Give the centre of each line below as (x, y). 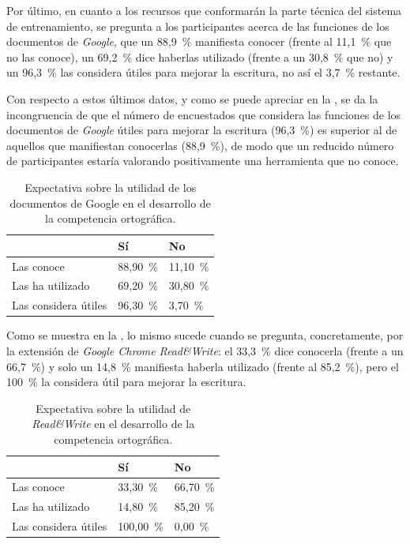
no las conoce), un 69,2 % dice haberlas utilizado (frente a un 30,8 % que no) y (200, 56)
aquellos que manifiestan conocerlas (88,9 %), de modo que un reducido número (200, 145)
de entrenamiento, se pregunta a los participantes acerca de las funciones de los (198, 26)
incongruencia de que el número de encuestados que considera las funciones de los (204, 114)
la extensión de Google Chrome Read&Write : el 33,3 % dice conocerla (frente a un (205, 350)
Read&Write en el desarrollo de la (113, 424)
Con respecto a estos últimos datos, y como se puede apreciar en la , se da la (192, 98)
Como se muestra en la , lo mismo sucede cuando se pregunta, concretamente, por (205, 335)
